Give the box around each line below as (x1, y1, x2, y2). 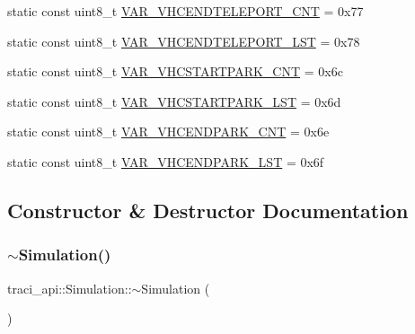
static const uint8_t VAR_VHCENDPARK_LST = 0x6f (7, 152, 324, 171)
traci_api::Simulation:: (7, 278, 132, 297)
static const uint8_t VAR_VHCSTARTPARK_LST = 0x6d (7, 92, 341, 110)
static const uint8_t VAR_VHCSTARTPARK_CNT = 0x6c (7, 62, 343, 81)
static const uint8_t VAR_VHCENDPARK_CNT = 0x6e (7, 122, 330, 141)
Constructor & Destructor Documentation (7, 196, 409, 224)
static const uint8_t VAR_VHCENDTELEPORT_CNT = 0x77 (7, 2, 364, 20)
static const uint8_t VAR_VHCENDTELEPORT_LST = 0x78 (7, 31, 360, 50)
